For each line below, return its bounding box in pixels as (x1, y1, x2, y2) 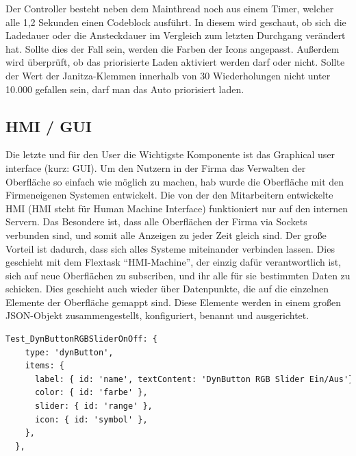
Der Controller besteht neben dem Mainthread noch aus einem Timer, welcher (5, 1, 334, 15)
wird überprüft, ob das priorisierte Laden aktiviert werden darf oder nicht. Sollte (5, 55, 345, 69)
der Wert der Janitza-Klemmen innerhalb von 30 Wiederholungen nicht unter (5, 68, 331, 82)
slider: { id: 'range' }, (34, 401, 153, 411)
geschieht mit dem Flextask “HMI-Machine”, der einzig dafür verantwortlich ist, (5, 255, 342, 269)
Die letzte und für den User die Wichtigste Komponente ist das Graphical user (5, 147, 335, 162)
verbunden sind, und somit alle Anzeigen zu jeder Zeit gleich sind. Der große (5, 227, 327, 242)
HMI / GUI (5, 115, 92, 136)
